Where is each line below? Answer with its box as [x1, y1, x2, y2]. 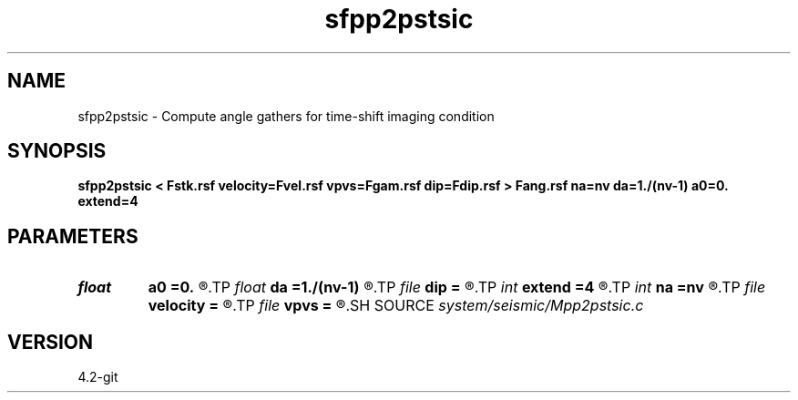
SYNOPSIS [7, 139, 107, 163]
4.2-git [77, 369, 118, 385]
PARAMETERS [7, 224, 138, 248]
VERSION [7, 330, 94, 354]
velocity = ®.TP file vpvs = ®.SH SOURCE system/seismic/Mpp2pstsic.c [148, 296, 644, 315]
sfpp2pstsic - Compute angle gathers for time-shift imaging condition [77, 108, 495, 124]
